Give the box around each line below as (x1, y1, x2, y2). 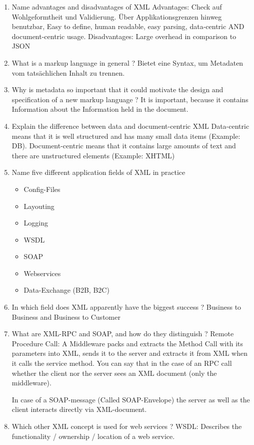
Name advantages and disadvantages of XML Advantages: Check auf (11, 2, 222, 12)
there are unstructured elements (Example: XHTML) (11, 150, 175, 160)
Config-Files (23, 183, 60, 194)
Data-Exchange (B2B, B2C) (23, 285, 109, 295)
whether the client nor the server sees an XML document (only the (11, 367, 217, 378)
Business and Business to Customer (11, 311, 120, 322)
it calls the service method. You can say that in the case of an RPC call (11, 358, 232, 368)
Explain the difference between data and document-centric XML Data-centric (11, 120, 249, 131)
